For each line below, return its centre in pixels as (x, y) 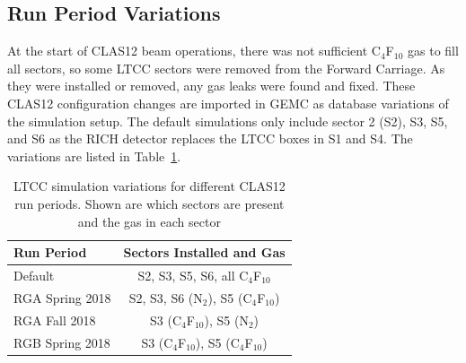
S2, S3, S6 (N (166, 297)
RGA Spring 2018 (62, 297)
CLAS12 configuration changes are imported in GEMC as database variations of (228, 103)
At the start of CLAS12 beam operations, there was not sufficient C (194, 51)
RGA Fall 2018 (55, 320)
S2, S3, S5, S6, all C (193, 275)
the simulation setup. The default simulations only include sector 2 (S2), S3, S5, (228, 121)
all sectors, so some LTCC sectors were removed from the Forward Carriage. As (226, 68)
